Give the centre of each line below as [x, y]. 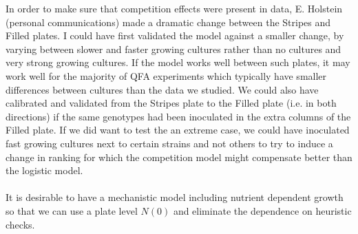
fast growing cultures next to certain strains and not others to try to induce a [169, 143]
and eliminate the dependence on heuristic [262, 210]
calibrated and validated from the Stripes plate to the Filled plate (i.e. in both [171, 103]
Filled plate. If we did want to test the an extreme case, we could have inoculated [178, 130]
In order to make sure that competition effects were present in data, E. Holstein [174, 8]
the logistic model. [44, 170]
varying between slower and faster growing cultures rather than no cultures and [173, 49]
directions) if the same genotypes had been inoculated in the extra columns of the [178, 116]
